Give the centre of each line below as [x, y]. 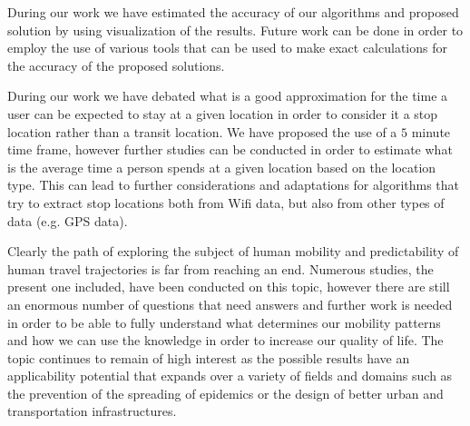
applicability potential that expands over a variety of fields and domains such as [230, 376]
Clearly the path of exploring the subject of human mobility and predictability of [233, 251]
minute [431, 131]
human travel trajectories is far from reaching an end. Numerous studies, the [220, 268]
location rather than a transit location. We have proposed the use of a [202, 131]
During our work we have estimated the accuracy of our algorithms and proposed [233, 12]
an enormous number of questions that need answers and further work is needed [230, 304]
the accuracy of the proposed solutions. [116, 65]
